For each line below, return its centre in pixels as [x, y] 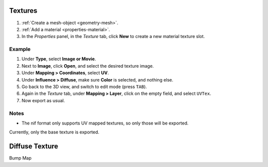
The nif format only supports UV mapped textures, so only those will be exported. [105, 123]
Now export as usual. [43, 100]
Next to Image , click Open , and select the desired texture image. [88, 66]
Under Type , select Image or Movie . [59, 59]
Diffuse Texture [34, 146]
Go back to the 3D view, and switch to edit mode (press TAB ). [84, 87]
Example [20, 49]
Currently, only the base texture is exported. [54, 132]
